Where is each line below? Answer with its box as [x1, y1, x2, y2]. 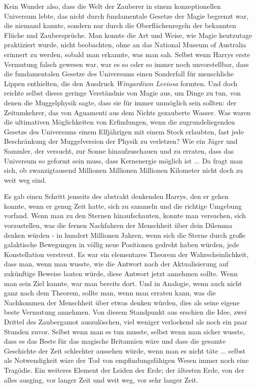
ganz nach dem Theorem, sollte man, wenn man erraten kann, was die [4, 288, 216, 298]
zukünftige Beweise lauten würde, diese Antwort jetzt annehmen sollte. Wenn [4, 268, 238, 279]
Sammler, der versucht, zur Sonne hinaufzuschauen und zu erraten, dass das [4, 145, 234, 156]
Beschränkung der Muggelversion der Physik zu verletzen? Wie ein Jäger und [4, 136, 238, 146]
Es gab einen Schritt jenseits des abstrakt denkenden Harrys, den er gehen [4, 191, 229, 201]
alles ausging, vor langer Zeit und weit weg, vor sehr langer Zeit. [4, 374, 198, 385]
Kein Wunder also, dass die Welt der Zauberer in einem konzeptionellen [4, 1, 221, 11]
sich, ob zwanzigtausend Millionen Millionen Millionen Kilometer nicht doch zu [4, 165, 243, 175]
